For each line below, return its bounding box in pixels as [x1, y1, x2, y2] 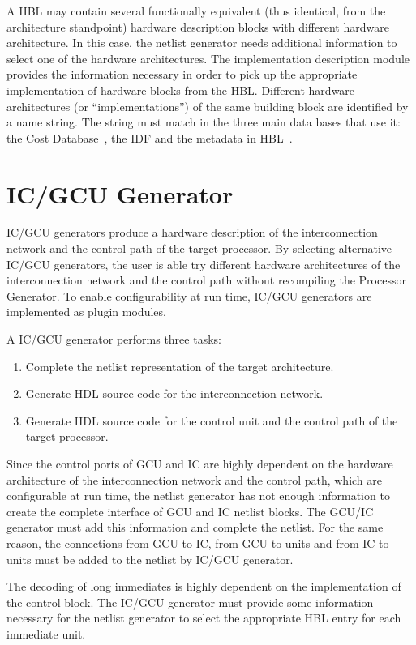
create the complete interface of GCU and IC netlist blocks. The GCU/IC [6, 502, 374, 519]
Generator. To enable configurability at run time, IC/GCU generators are [6, 287, 372, 304]
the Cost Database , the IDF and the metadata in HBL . [6, 129, 293, 146]
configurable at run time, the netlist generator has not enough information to [6, 487, 390, 504]
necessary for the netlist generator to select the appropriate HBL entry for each [6, 609, 401, 626]
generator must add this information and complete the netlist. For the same [6, 519, 384, 536]
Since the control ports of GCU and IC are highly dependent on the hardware [6, 455, 393, 472]
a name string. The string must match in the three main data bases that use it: [6, 113, 401, 130]
